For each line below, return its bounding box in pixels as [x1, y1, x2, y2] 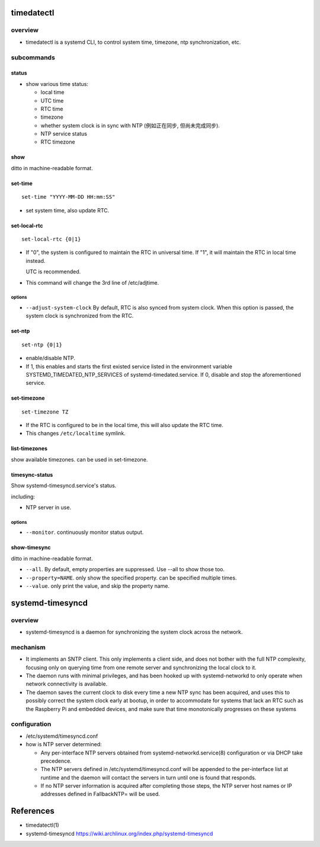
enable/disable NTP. [25, 355, 75, 362]
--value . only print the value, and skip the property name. [25, 582, 170, 590]
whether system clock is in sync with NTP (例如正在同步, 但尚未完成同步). [40, 122, 220, 129]
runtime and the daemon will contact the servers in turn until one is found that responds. [40, 774, 257, 781]
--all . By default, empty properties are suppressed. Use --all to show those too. [25, 566, 225, 573]
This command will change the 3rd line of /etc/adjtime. [25, 279, 159, 286]
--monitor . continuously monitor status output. [25, 528, 144, 536]
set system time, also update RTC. [25, 206, 110, 214]
